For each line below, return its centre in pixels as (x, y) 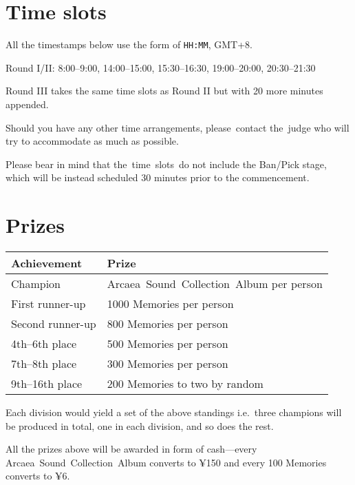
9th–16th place (47, 384)
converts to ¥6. (38, 476)
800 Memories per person (168, 324)
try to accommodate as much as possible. (92, 141)
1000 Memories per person (170, 304)
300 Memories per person (168, 364)
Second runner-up (54, 324)
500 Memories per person (168, 344)
